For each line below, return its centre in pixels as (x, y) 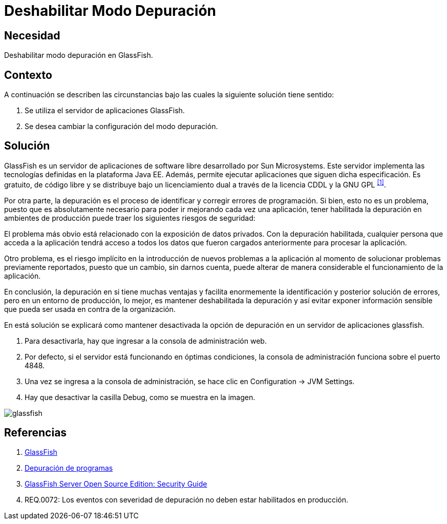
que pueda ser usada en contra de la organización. (90, 309)
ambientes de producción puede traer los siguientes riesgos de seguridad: (130, 218)
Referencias (36, 432)
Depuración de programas (69, 468)
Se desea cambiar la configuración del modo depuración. (121, 127)
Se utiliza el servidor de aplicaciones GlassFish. (105, 111)
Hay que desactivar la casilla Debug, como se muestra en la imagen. (140, 397)
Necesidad (32, 35)
